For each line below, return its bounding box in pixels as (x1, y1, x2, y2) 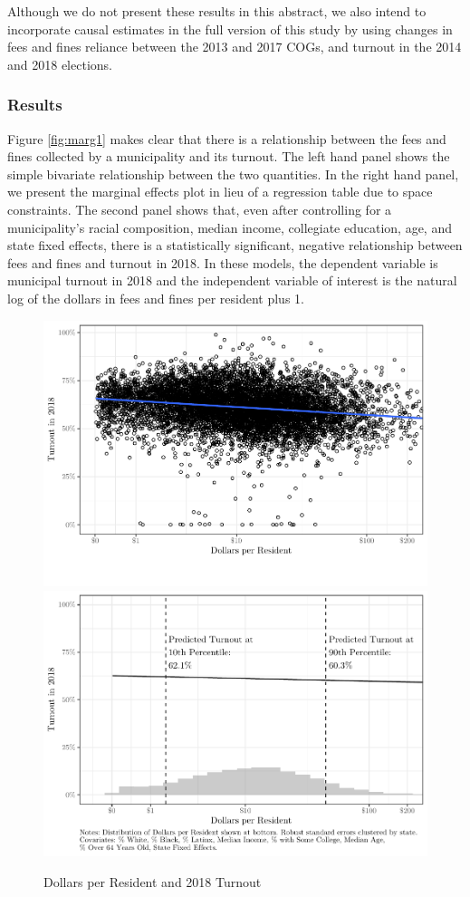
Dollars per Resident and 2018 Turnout (43, 872, 262, 891)
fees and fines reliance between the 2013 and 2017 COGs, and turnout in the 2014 (7, 37, 462, 56)
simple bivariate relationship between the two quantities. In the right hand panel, (7, 164, 459, 183)
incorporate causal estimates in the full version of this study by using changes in (7, 19, 453, 38)
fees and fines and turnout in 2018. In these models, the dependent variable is (7, 253, 438, 272)
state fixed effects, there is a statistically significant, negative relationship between (7, 236, 463, 255)
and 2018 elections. (7, 54, 112, 73)
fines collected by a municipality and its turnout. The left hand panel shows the (7, 147, 450, 166)
